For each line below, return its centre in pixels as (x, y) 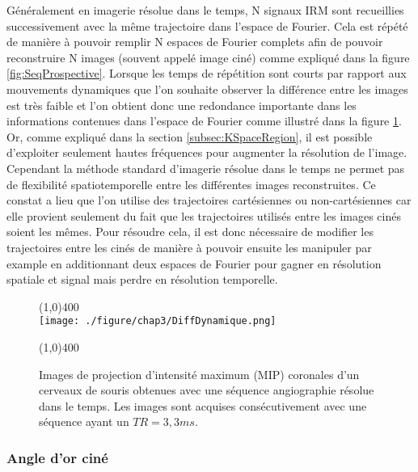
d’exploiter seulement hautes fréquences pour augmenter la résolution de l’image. (207, 152)
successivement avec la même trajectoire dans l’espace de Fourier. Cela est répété (207, 25)
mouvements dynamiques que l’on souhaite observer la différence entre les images (207, 88)
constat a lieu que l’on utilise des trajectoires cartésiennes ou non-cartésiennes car (209, 200)
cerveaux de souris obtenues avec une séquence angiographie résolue (207, 390)
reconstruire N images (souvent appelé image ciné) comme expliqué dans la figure (208, 57)
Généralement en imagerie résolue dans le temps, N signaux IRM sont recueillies (205, 10)
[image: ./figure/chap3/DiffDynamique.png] (158, 321)
